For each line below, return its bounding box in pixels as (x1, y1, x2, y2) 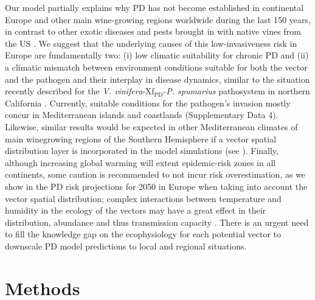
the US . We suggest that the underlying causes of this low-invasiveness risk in (5, 37, 297, 49)
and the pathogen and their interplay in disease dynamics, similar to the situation (5, 72, 310, 85)
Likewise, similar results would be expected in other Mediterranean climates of (5, 120, 298, 133)
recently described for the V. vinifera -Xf (5, 85, 154, 97)
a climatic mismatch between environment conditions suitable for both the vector (5, 60, 308, 73)
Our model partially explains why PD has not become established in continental (5, 1, 304, 13)
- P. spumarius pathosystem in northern (163, 85, 310, 97)
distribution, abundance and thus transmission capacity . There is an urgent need (5, 215, 309, 228)
